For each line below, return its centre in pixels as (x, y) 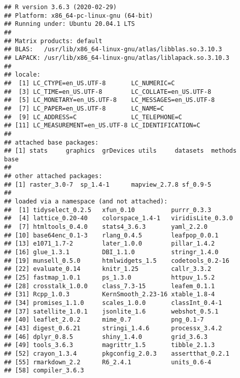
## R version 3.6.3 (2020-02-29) (60, 7)
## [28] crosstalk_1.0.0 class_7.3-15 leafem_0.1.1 (110, 286)
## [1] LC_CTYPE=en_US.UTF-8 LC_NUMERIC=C (90, 83)
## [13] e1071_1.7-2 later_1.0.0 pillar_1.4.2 (110, 244)
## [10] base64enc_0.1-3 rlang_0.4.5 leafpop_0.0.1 (111, 235)
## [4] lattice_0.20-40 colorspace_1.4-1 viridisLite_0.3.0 (119, 218)
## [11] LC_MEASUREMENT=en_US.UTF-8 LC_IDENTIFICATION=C (102, 126)
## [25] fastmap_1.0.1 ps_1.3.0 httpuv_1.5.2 (110, 278)
